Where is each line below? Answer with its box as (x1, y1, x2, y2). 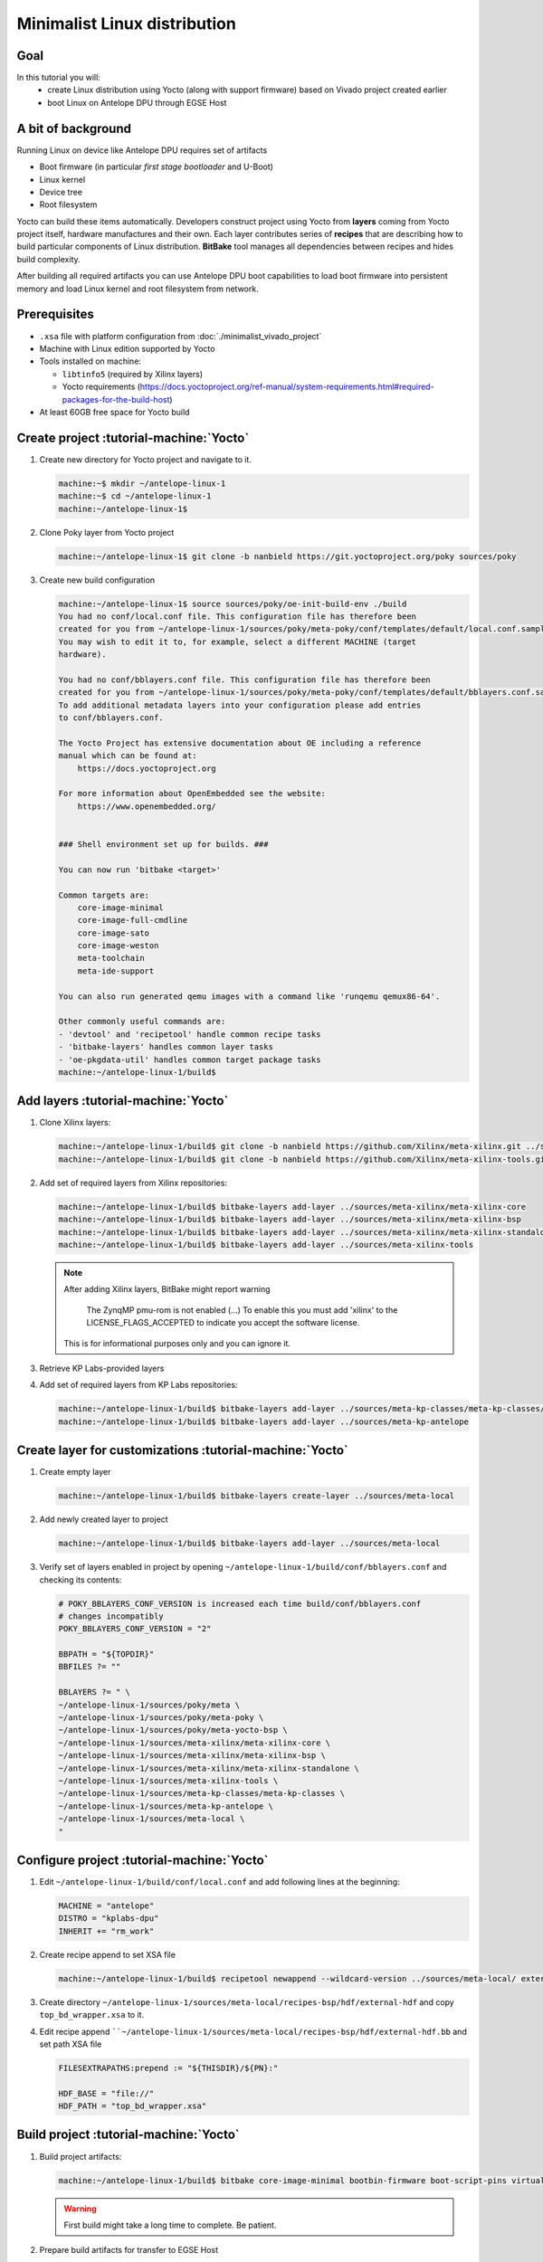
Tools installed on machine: (39, 356, 142, 366)
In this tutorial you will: (16, 72, 101, 83)
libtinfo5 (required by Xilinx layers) (62, 368, 204, 379)
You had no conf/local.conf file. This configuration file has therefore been (58, 611, 416, 622)
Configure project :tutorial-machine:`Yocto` (16, 1852, 269, 1868)
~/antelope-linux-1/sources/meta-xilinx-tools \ (58, 1775, 279, 1786)
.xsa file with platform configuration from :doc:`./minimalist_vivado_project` (39, 330, 322, 341)
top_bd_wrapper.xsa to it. (39, 2010, 145, 2020)
